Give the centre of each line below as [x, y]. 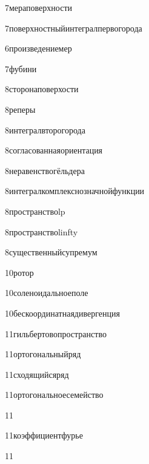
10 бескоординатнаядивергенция [62, 313]
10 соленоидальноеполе [47, 293]
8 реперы [20, 109]
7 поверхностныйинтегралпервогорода [74, 28]
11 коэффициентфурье [44, 435]
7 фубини [21, 68]
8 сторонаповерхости [42, 89]
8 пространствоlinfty [41, 231]
